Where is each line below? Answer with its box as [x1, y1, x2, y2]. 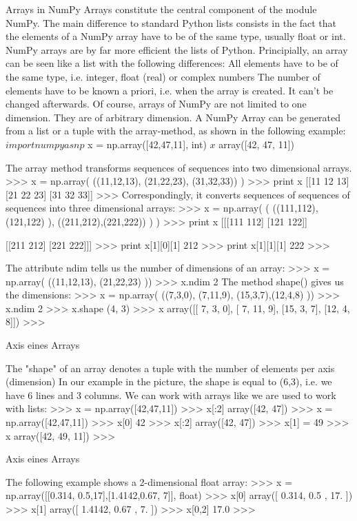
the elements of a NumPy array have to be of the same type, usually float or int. [6, 29, 346, 43]
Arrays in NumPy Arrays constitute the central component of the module [6, 2, 317, 16]
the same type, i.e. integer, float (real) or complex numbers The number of [6, 69, 320, 83]
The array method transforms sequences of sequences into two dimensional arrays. [6, 160, 352, 174]
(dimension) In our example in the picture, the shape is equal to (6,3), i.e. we [6, 374, 332, 389]
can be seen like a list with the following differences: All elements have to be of [6, 56, 338, 70]
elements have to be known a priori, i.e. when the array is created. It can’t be [6, 83, 334, 97]
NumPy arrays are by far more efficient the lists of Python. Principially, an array [6, 42, 348, 57]
